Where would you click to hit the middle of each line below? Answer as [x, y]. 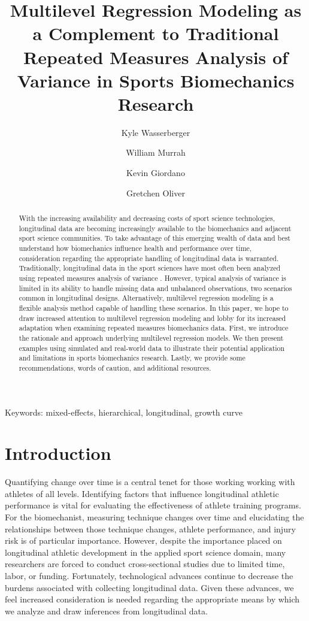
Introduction [58, 453]
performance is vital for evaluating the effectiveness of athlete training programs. [153, 505]
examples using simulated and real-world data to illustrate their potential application [152, 348]
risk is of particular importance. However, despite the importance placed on [143, 540]
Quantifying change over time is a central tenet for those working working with [150, 482]
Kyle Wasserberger [156, 132]
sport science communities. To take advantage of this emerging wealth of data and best [154, 238]
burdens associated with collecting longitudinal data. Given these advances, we [149, 587]
